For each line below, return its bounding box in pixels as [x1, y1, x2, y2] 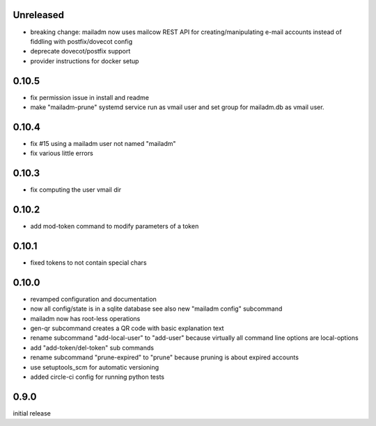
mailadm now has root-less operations [30, 314, 141, 322]
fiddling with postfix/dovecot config [30, 37, 132, 45]
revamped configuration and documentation [30, 295, 157, 303]
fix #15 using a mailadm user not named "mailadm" [30, 139, 177, 147]
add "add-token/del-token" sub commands [30, 343, 155, 352]
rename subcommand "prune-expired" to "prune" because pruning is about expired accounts [30, 353, 299, 361]
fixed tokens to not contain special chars [30, 259, 147, 267]
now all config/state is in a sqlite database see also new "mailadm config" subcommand [30, 304, 283, 313]
